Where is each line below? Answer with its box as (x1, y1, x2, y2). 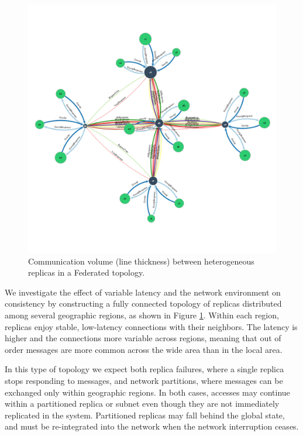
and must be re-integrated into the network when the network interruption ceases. (5, 420, 299, 432)
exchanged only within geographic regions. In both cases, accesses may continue (5, 386, 290, 398)
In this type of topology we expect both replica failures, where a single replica (5, 363, 284, 375)
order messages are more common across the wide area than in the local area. (5, 343, 283, 355)
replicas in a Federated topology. (28, 266, 145, 279)
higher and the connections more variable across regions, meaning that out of (5, 332, 281, 344)
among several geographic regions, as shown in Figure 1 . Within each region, (5, 308, 279, 321)
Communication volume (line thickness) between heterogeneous (28, 255, 254, 267)
